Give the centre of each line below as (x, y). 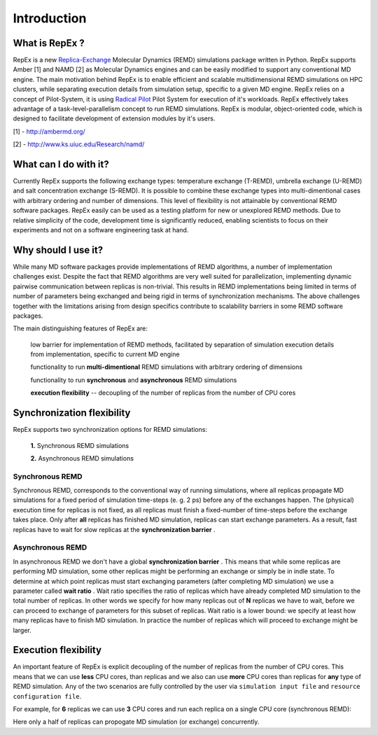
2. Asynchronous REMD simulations (82, 458)
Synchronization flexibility (72, 413)
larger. (22, 630)
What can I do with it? (61, 164)
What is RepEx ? (49, 43)
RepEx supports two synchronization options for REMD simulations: (110, 430)
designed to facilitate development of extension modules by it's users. (114, 118)
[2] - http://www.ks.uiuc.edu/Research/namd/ (79, 144)
